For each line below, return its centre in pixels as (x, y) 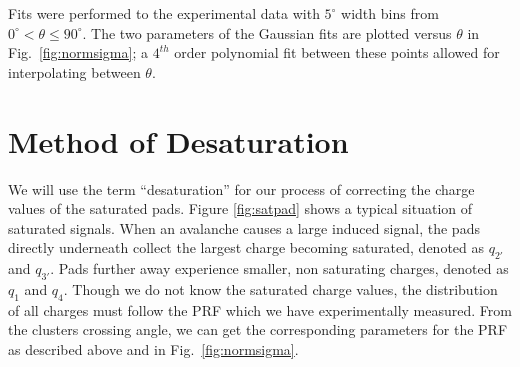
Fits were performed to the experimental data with (164, 13)
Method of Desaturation (178, 140)
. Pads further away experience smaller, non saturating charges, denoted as (279, 268)
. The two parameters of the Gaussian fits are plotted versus (267, 32)
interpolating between (74, 71)
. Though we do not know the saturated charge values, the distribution (280, 288)
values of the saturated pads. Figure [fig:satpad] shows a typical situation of (240, 208)
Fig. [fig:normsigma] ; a (78, 52)
